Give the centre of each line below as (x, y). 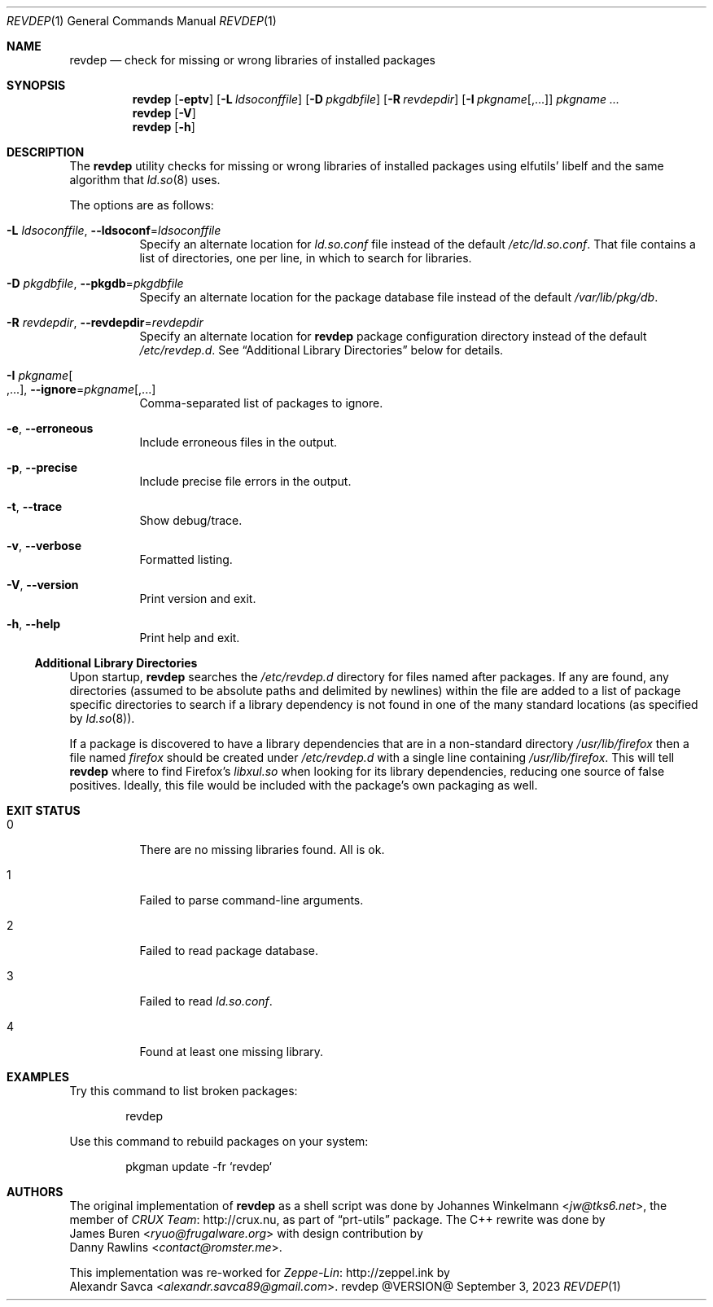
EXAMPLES (38, 1077)
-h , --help (34, 624)
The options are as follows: (142, 205)
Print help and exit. (190, 638)
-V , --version (43, 585)
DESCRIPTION (46, 152)
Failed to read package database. (229, 951)
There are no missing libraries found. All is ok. (262, 849)
